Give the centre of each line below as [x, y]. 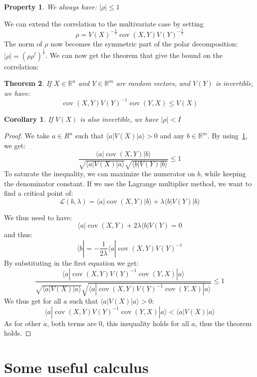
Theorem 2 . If [28, 83]
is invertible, [234, 83]
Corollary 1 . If [28, 119]
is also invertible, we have [119, 119]
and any [172, 136]
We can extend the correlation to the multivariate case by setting [104, 23]
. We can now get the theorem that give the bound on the [134, 55]
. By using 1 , [227, 136]
